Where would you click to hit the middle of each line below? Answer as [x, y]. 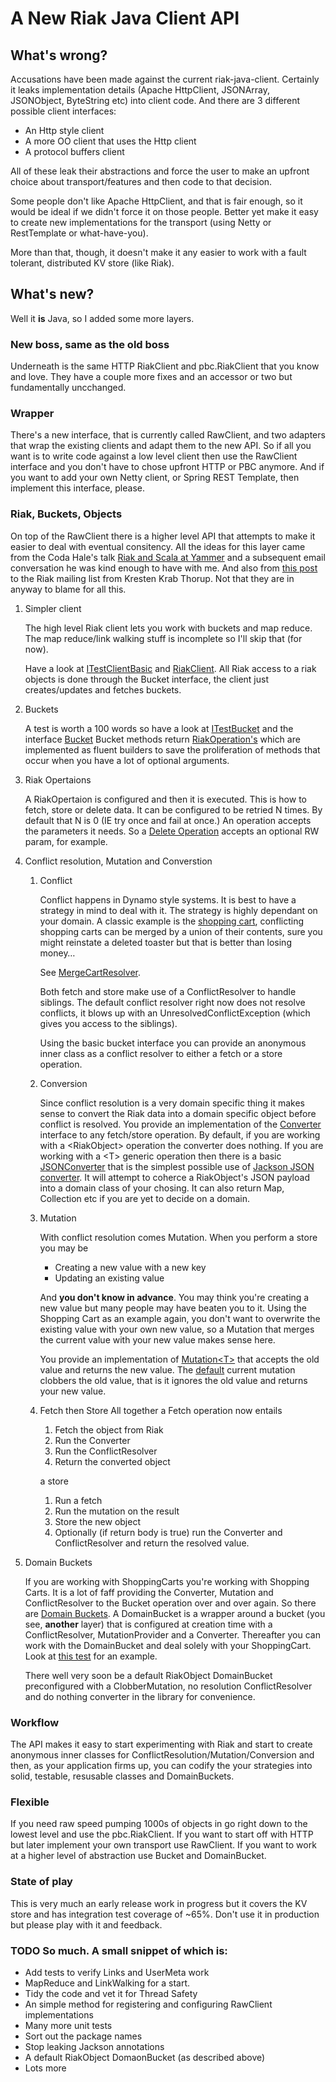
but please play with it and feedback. [86, 1924]
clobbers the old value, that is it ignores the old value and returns [173, 1380]
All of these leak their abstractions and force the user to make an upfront [160, 171]
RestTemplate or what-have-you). [79, 233]
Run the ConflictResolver [106, 1451]
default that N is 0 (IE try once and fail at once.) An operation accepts [168, 820]
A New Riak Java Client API [125, 18]
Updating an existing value [109, 1278]
